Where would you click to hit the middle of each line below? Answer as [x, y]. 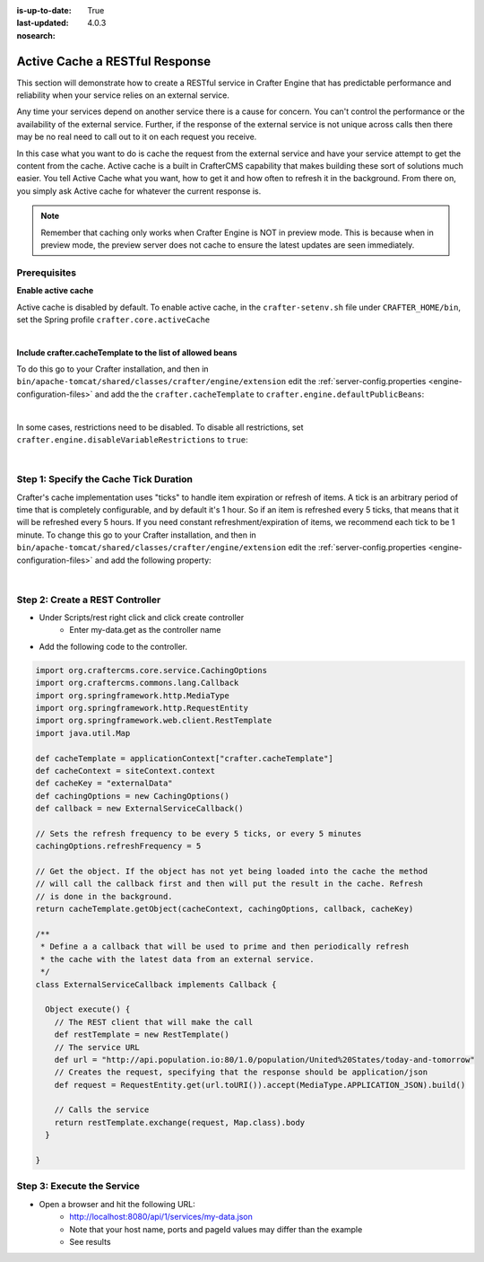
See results [90, 1241]
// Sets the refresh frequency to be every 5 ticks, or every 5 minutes [199, 833]
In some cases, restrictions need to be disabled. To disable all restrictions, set [160, 427]
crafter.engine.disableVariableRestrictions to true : [132, 440]
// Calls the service [102, 1110]
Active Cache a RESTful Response [113, 61]
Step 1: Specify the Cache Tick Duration [104, 479]
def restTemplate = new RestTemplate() [142, 1035]
